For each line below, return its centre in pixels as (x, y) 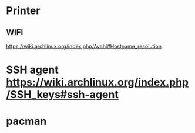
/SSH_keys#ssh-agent (62, 95)
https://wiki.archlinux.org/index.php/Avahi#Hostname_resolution (84, 46)
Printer (23, 11)
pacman (26, 121)
